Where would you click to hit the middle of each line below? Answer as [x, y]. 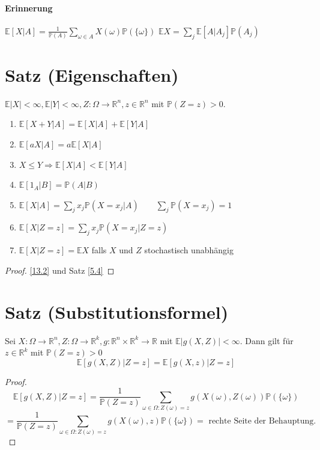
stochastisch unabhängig [189, 250]
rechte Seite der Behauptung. [262, 421]
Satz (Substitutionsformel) [117, 311]
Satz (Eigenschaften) [92, 74]
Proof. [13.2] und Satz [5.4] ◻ [60, 270]
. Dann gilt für [267, 340]
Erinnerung [29, 8]
